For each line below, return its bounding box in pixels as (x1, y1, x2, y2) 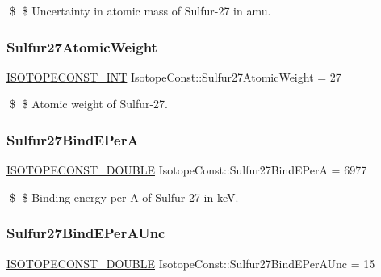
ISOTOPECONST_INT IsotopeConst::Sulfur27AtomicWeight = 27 (6, 68, 341, 85)
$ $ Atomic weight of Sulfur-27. (9, 95, 168, 112)
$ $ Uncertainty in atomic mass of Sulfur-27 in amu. (9, 2, 271, 19)
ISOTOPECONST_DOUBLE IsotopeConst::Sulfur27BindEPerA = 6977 (6, 162, 367, 178)
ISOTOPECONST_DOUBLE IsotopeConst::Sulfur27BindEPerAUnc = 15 (6, 254, 375, 271)
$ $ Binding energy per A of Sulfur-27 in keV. (9, 188, 239, 205)
